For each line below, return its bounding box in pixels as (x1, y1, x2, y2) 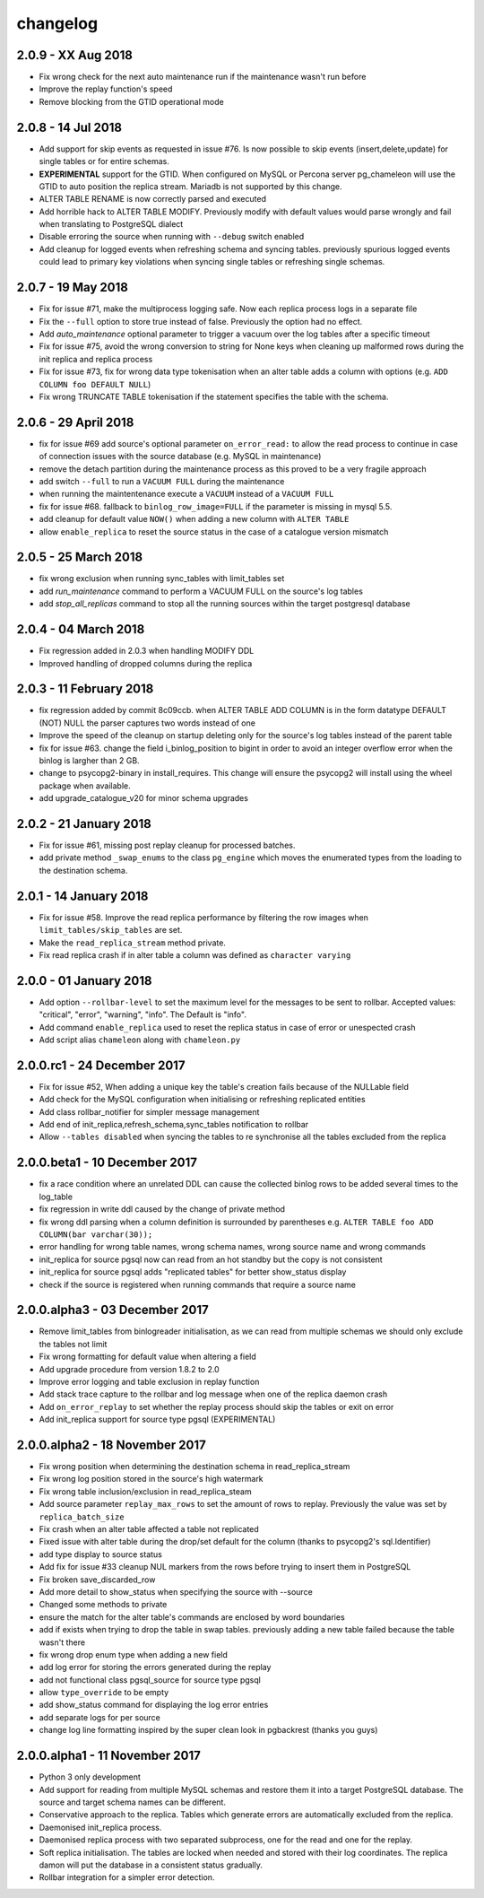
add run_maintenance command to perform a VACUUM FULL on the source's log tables (39, 586, 363, 596)
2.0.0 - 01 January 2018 (16, 973, 152, 988)
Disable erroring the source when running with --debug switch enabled (39, 231, 305, 242)
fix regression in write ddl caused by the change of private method (39, 1204, 286, 1215)
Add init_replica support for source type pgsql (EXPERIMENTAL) (39, 1414, 276, 1425)
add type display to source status (39, 1548, 163, 1560)
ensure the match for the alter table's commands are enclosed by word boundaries (39, 1611, 345, 1623)
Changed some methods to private (39, 1599, 168, 1610)
